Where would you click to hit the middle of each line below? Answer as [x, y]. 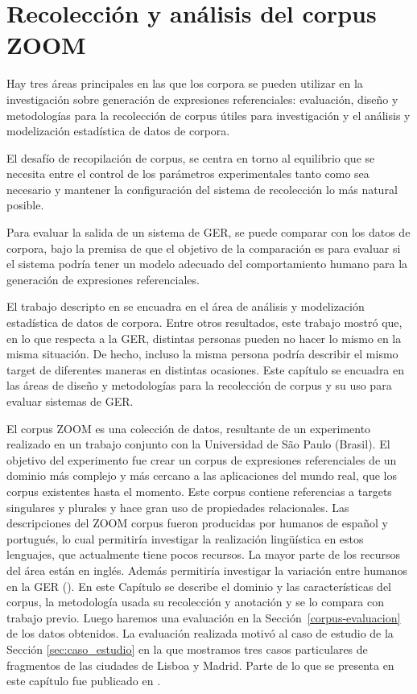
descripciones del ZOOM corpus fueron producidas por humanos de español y [197, 523]
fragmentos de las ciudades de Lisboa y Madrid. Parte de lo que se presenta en [200, 665]
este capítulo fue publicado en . [84, 681]
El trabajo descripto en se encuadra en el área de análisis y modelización [186, 306]
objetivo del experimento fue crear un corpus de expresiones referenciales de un [202, 459]
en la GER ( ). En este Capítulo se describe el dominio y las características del [199, 586]
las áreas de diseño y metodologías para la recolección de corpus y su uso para [199, 385]
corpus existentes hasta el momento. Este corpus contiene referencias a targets [199, 491]
